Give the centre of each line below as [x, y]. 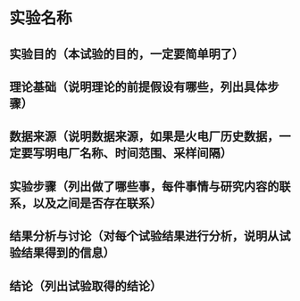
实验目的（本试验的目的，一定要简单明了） [126, 54]
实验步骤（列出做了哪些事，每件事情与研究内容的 [144, 187]
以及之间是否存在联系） [97, 203]
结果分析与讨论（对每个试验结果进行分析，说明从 [144, 236]
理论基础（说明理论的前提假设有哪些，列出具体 [138, 87]
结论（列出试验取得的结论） [86, 286]
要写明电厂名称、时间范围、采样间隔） [126, 154]
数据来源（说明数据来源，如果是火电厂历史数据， [144, 137]
